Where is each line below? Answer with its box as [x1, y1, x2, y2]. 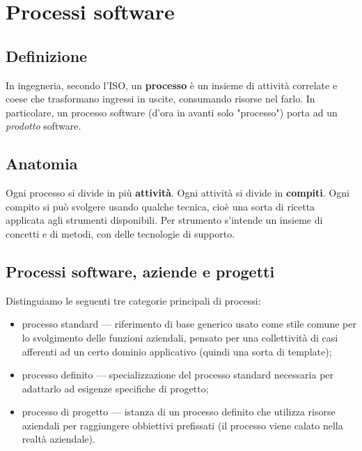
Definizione [6, 45, 88, 66]
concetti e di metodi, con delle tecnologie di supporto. [6, 226, 235, 240]
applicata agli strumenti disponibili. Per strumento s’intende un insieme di [6, 213, 323, 227]
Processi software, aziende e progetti [6, 260, 275, 282]
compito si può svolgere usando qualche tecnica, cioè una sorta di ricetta [6, 199, 315, 213]
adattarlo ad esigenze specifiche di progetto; [22, 381, 209, 395]
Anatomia [6, 153, 78, 174]
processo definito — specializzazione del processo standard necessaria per [22, 367, 334, 382]
